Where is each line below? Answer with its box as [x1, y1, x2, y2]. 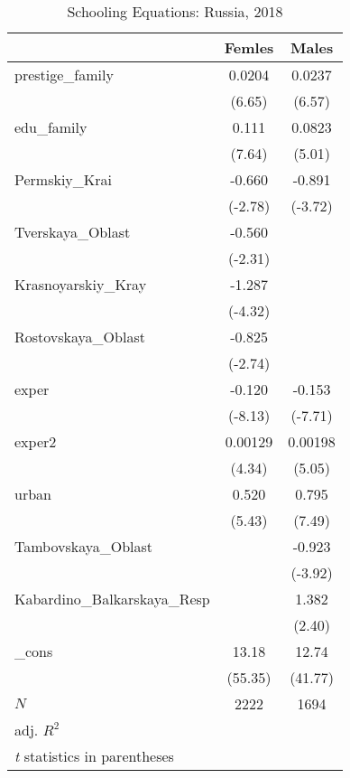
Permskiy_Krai [14, 169, 112, 190]
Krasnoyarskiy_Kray [14, 274, 147, 295]
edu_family [14, 117, 87, 137]
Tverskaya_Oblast [14, 221, 131, 242]
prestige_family [14, 64, 114, 85]
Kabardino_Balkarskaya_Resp [14, 588, 210, 609]
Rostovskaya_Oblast [14, 326, 145, 347]
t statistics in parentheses [14, 745, 174, 766]
